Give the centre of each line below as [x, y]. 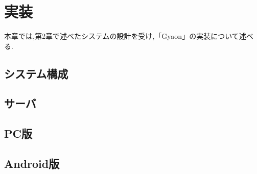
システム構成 [36, 73]
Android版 [32, 164]
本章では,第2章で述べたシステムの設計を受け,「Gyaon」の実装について [122, 36]
